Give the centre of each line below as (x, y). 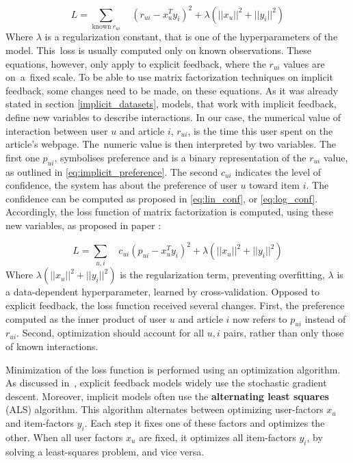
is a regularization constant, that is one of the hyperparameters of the (191, 37)
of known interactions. (52, 346)
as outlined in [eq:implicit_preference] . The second (112, 171)
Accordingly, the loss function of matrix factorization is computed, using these (169, 212)
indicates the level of (278, 171)
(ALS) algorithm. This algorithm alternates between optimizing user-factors (165, 409)
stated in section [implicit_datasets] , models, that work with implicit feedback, (171, 104)
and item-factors (40, 422)
